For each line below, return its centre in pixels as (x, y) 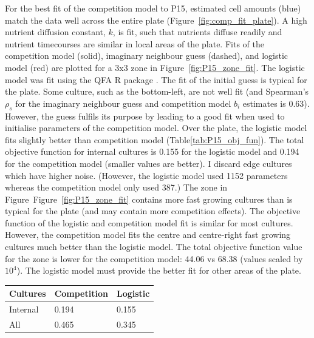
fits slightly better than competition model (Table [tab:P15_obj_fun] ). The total (155, 139)
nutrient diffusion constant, (55, 32)
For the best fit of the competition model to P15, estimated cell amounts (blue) (153, 8)
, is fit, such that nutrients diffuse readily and (197, 32)
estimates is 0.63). (276, 103)
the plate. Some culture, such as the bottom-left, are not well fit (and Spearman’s (157, 91)
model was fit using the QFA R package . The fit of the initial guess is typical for (156, 79)
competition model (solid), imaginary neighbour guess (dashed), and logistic (147, 56)
